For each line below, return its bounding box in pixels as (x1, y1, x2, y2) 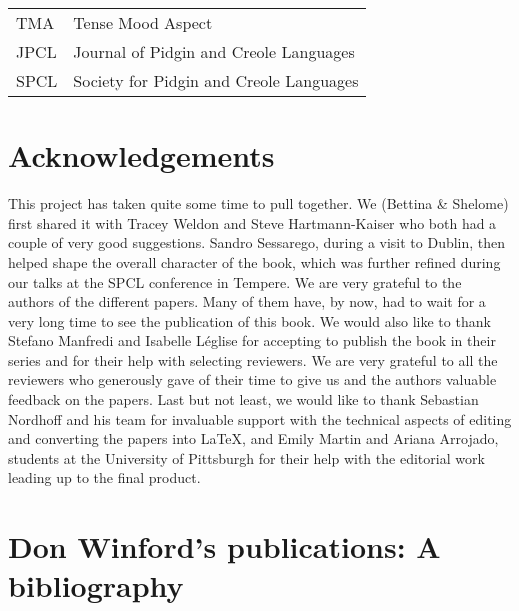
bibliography (8, 565, 184, 606)
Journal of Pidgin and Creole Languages (73, 40, 355, 63)
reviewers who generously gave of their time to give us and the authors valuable (8, 369, 497, 390)
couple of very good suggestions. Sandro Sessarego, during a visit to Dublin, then (8, 232, 506, 253)
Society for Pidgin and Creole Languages (73, 69, 359, 92)
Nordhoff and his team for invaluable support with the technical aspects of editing (8, 408, 512, 429)
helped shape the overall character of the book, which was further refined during (8, 251, 501, 272)
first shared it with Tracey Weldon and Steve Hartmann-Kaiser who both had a (8, 212, 497, 233)
